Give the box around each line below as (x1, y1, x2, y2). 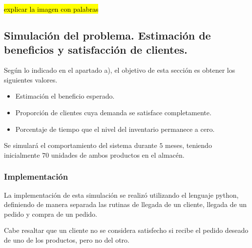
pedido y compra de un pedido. (4, 208, 98, 219)
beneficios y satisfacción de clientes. (4, 42, 188, 57)
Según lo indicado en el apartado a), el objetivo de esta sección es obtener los (4, 65, 235, 75)
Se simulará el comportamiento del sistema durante (4, 140, 157, 150)
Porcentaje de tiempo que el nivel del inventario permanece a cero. (15, 124, 215, 134)
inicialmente (4, 149, 40, 160)
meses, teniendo (165, 140, 212, 150)
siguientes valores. (4, 74, 58, 84)
